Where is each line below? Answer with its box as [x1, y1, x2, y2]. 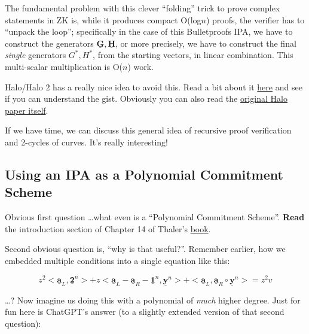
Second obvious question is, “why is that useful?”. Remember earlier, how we [5, 242, 286, 255]
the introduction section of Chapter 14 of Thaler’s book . [5, 222, 211, 235]
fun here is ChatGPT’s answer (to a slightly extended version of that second [5, 305, 284, 318]
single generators [5, 48, 66, 61]
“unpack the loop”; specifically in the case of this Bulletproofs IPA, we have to [5, 25, 293, 38]
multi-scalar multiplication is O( [5, 60, 123, 72]
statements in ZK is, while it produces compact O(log [5, 13, 201, 26]
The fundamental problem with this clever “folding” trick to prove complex [5, 2, 280, 14]
